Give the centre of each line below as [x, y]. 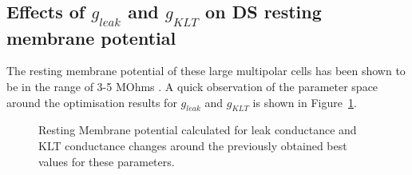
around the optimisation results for [92, 102]
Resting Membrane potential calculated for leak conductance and [198, 130]
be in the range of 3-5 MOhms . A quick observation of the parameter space [192, 86]
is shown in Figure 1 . [305, 102]
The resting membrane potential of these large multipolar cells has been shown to [206, 71]
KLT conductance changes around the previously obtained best [193, 145]
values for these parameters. [107, 161]
